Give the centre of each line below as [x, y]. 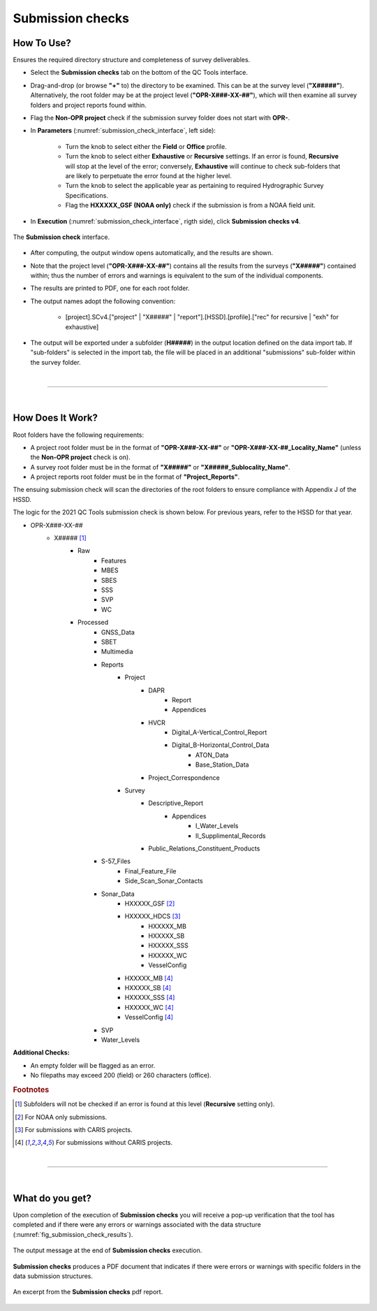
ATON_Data [212, 755]
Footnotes [31, 1089]
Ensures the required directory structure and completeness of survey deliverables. [132, 60]
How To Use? [42, 43]
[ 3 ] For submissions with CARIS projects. [74, 1130]
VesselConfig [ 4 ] [149, 1017]
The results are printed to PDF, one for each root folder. [110, 288]
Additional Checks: [41, 1052]
